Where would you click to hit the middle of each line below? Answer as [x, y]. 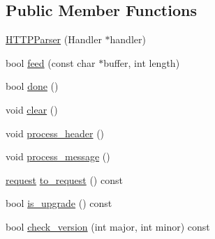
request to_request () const [64, 179]
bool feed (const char [51, 62]
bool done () [32, 86]
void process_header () [55, 133]
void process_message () [58, 156]
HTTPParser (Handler [54, 39]
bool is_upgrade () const [59, 203]
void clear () [32, 109]
